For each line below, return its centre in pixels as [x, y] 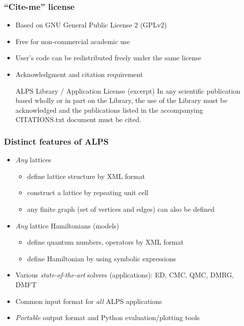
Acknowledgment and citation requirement [79, 74]
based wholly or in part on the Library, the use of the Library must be [121, 100]
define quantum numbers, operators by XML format [105, 242]
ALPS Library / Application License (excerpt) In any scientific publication [128, 90]
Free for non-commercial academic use [73, 41]
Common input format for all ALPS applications [89, 301]
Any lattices [33, 160]
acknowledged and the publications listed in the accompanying [109, 110]
